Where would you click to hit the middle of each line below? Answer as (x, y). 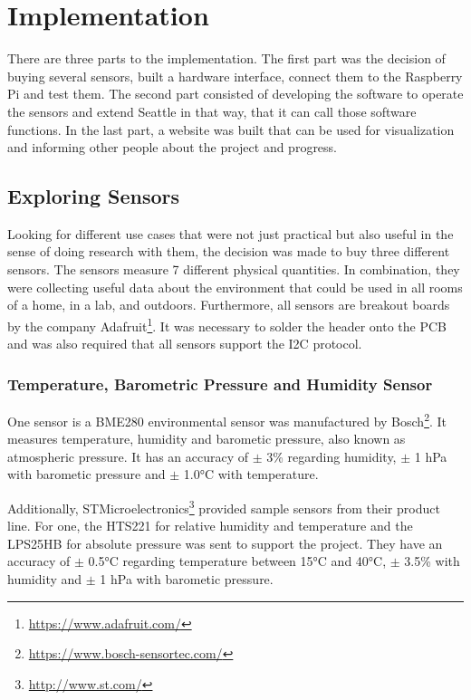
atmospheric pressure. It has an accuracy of (128, 456)
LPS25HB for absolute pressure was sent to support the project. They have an (225, 543)
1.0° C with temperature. (251, 474)
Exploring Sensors (94, 196)
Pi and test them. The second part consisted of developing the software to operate (235, 94)
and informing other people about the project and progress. (173, 147)
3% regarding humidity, (332, 456)
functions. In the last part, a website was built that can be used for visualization (231, 129)
